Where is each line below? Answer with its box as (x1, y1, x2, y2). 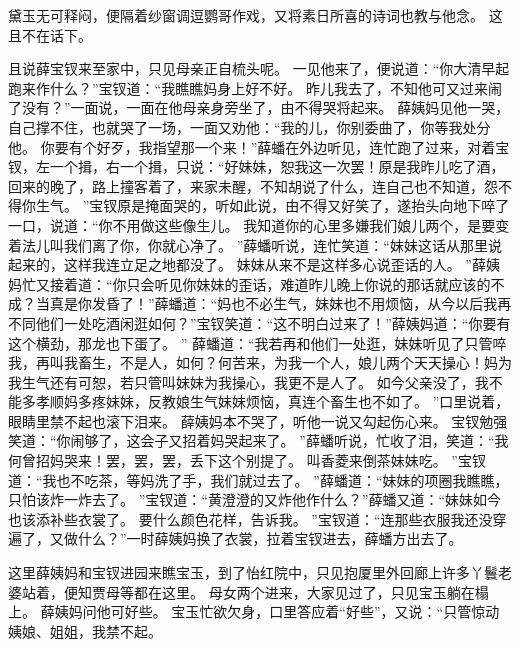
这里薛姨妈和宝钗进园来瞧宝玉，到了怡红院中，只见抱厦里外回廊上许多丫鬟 (8, 562, 498, 583)
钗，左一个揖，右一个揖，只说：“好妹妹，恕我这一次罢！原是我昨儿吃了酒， (8, 156, 505, 177)
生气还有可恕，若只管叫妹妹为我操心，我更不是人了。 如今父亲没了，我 (21, 371, 489, 392)
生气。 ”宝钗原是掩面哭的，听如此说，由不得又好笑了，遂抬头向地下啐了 (35, 195, 510, 216)
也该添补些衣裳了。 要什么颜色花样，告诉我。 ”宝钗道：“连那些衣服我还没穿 (8, 508, 507, 529)
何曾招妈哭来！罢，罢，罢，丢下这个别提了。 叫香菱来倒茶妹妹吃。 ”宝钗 (8, 450, 486, 471)
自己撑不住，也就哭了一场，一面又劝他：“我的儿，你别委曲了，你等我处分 (8, 116, 491, 137)
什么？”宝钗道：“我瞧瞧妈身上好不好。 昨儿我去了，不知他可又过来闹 (49, 77, 502, 98)
